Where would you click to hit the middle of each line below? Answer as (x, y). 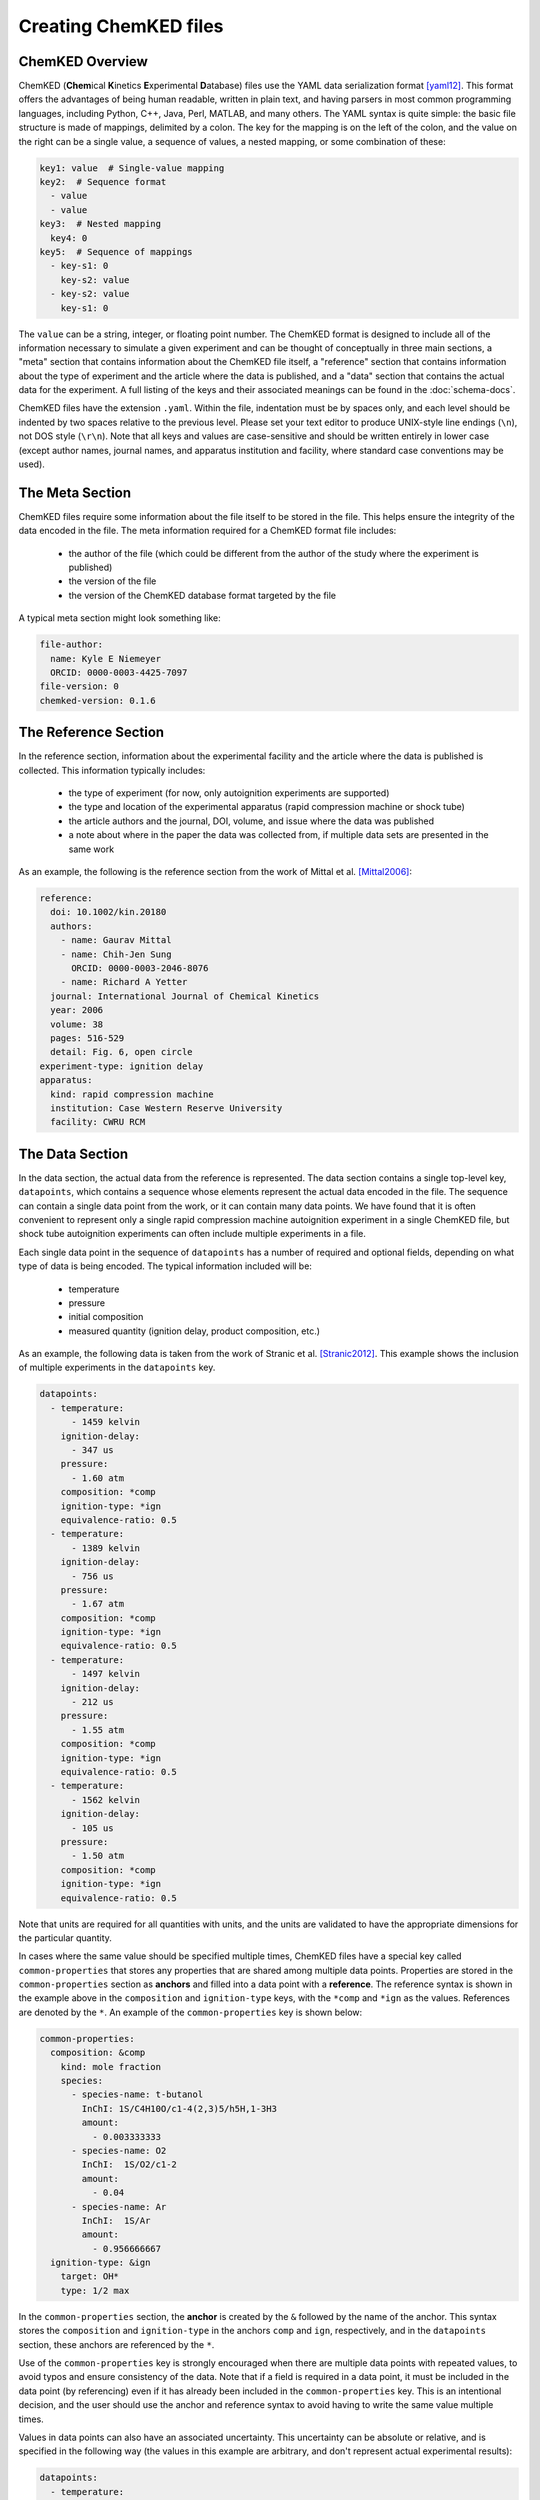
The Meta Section (75, 492)
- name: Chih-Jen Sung (116, 954)
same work (91, 849)
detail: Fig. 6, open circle (122, 1052)
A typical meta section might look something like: (120, 618)
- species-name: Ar (119, 2206)
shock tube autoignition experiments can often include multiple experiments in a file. (192, 1234)
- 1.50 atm (98, 1856)
